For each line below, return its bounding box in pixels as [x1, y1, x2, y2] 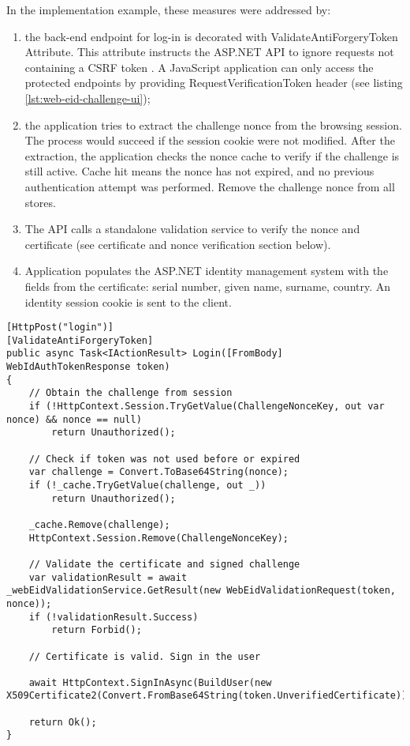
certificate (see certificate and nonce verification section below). [24, 235, 331, 252]
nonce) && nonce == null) [6, 413, 142, 425]
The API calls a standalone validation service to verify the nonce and [24, 220, 360, 237]
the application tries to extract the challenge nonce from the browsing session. [24, 116, 402, 133]
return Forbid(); [51, 624, 142, 636]
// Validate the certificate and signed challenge [28, 558, 300, 570]
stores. [24, 194, 56, 210]
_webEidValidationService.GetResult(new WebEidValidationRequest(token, [6, 585, 396, 597]
